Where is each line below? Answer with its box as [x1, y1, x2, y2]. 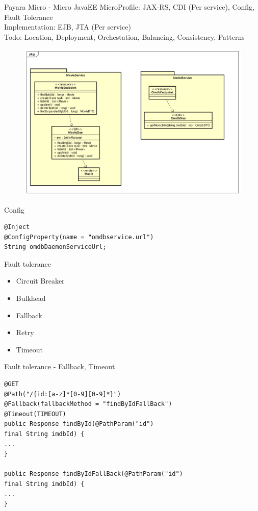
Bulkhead [16, 293, 46, 303]
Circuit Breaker [16, 275, 65, 286]
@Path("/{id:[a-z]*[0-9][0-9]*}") [4, 390, 121, 398]
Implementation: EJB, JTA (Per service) [4, 21, 131, 32]
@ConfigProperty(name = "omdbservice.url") [4, 233, 154, 241]
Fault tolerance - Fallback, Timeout [4, 361, 115, 372]
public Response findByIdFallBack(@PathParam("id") [4, 470, 183, 478]
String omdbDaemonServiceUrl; [4, 243, 107, 251]
